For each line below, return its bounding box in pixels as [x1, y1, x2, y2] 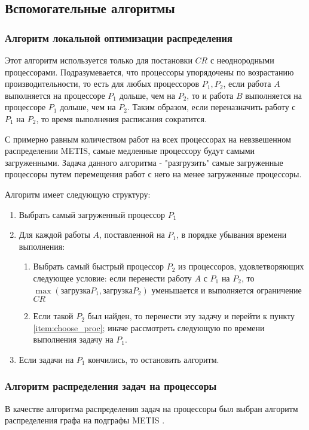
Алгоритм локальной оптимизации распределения [5, 30, 232, 45]
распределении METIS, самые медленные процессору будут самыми [5, 144, 255, 157]
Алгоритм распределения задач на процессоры [5, 378, 217, 393]
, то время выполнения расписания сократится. [36, 112, 207, 125]
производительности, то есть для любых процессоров [5, 77, 200, 90]
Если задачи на [19, 353, 74, 365]
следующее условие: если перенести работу [33, 271, 192, 284]
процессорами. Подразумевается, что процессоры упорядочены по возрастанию [5, 65, 294, 78]
